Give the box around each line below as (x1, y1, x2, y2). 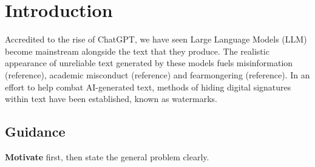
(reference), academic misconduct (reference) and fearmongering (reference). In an (5, 68, 310, 81)
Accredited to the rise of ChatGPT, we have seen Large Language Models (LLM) (5, 33, 307, 46)
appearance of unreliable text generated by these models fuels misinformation (5, 56, 293, 69)
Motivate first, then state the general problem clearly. (5, 150, 209, 163)
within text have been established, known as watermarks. (5, 92, 217, 105)
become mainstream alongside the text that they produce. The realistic (5, 44, 269, 57)
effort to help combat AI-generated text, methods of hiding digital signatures (5, 80, 291, 93)
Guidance (5, 122, 66, 141)
